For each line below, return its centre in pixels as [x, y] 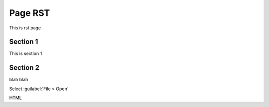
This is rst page [25, 28]
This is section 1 [26, 53]
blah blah [19, 80]
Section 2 [24, 68]
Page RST [30, 13]
